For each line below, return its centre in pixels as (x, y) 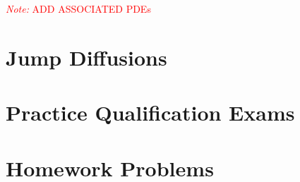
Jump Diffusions (86, 57)
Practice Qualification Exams (150, 113)
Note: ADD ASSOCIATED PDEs (78, 8)
